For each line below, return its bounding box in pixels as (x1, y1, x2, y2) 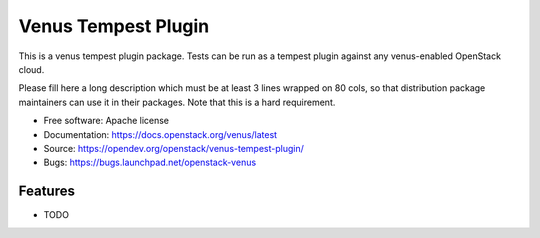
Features (18, 183, 75, 200)
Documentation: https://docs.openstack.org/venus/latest (43, 128, 278, 140)
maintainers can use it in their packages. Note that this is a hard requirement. (18, 96, 336, 108)
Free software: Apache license (43, 115, 170, 127)
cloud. (18, 63, 45, 75)
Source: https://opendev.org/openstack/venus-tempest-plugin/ (43, 142, 304, 154)
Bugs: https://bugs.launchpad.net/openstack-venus (43, 156, 257, 169)
